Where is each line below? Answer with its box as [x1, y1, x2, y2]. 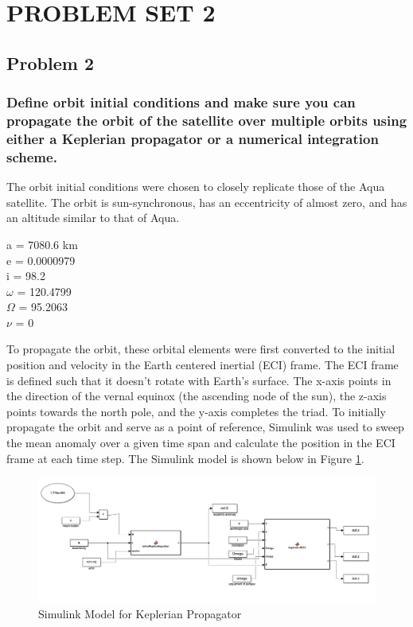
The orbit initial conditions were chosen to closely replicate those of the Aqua [6, 178, 385, 195]
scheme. [6, 146, 57, 166]
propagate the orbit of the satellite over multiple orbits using [6, 111, 407, 130]
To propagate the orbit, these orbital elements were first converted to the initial [6, 341, 395, 357]
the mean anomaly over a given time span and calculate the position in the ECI [6, 434, 395, 451]
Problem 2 [6, 50, 94, 75]
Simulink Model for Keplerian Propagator [38, 605, 242, 621]
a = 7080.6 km [6, 236, 78, 252]
